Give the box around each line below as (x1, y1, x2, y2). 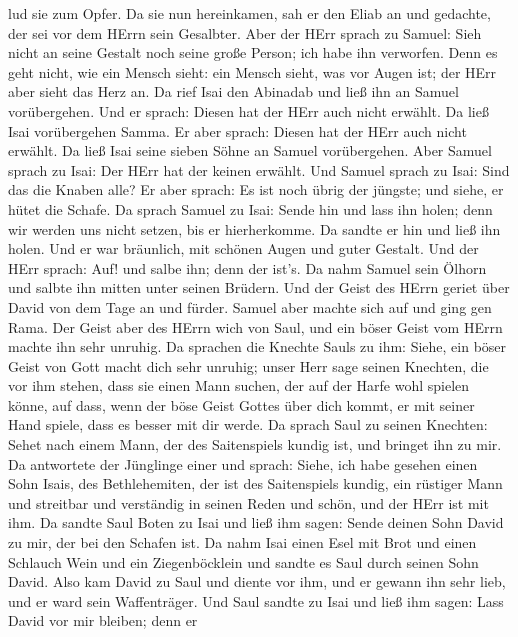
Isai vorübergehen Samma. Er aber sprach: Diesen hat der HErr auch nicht (8, 120, 467, 141)
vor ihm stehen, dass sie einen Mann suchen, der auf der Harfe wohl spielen (8, 375, 470, 396)
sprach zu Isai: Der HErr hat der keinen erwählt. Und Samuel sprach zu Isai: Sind (8, 159, 510, 180)
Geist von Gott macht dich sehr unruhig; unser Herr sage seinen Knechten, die (8, 355, 489, 376)
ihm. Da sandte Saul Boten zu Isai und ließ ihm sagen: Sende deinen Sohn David (8, 512, 504, 533)
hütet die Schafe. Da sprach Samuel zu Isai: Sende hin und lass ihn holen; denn (8, 198, 493, 219)
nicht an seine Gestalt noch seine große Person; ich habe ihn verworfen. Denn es (8, 42, 498, 63)
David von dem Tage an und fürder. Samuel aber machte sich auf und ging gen (8, 296, 492, 317)
